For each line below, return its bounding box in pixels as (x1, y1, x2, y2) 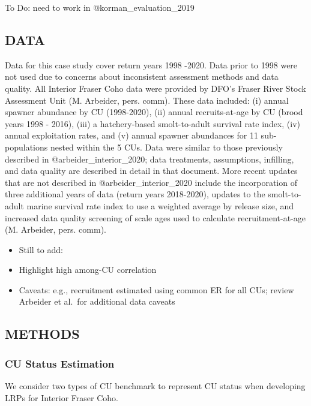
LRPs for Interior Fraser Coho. (5, 391, 118, 404)
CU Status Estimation (5, 356, 115, 371)
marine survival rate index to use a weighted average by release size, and (26, 199, 294, 212)
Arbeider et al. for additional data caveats (19, 295, 175, 308)
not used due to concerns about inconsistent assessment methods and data (5, 70, 279, 83)
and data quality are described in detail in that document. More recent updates (5, 164, 298, 177)
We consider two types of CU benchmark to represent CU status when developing (5, 380, 306, 392)
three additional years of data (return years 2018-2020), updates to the (5, 188, 265, 200)
